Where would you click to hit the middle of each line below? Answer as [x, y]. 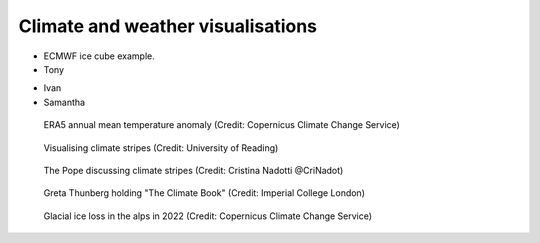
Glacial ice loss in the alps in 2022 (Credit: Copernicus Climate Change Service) [208, 216]
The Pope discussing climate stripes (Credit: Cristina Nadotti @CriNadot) [193, 170]
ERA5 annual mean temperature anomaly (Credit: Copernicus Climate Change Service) [221, 125]
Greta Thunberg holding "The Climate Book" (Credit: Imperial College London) [204, 193]
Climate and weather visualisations [168, 26]
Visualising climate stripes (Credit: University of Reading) [161, 147]
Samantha [64, 102]
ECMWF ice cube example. [99, 56]
